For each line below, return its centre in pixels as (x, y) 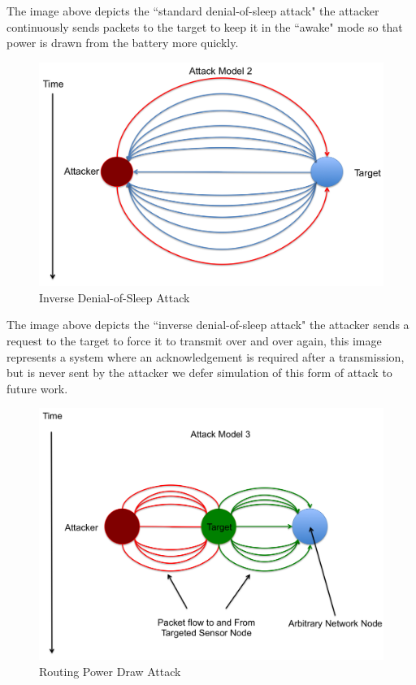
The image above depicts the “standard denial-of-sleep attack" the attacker (193, 11)
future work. (37, 388)
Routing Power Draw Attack (110, 671)
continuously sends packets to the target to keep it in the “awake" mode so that (205, 26)
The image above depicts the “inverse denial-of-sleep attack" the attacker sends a (208, 325)
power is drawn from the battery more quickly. (123, 43)
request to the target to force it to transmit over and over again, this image (194, 340)
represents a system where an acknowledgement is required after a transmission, (206, 356)
